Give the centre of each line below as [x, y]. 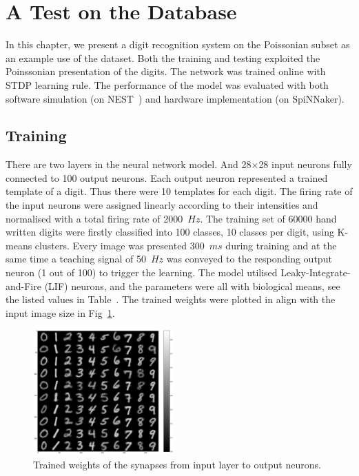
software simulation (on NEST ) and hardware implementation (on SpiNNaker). [175, 98]
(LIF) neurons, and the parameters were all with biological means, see [192, 286]
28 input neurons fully [305, 164]
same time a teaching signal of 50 [76, 259]
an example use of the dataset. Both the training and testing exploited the [163, 58]
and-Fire [23, 286]
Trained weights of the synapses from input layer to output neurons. [177, 464]
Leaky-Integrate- [316, 272]
